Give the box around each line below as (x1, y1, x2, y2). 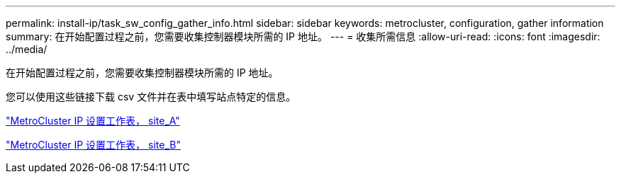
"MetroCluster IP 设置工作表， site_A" (6, 115, 180, 127)
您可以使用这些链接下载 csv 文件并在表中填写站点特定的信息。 (6, 91, 296, 103)
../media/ (6, 43, 47, 55)
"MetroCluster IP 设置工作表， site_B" (6, 139, 181, 151)
